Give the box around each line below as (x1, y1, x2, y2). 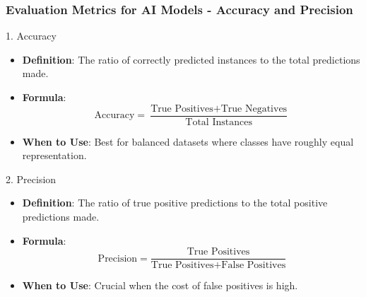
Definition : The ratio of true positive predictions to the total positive (22, 195, 328, 210)
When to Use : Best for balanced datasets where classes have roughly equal (22, 134, 354, 148)
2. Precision (6, 171, 57, 186)
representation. (22, 148, 87, 163)
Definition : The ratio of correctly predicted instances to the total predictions (22, 52, 360, 66)
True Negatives (220, 103, 288, 114)
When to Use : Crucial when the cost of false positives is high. (22, 278, 298, 293)
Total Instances (185, 117, 252, 127)
